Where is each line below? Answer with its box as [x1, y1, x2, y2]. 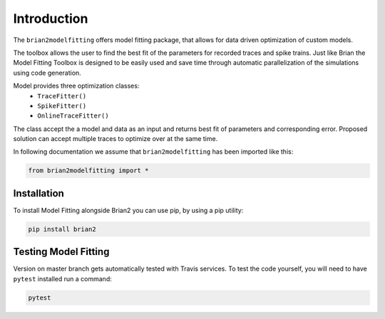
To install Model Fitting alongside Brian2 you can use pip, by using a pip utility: [13, 206, 244, 214]
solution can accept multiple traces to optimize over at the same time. [13, 135, 218, 143]
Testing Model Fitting [13, 246, 110, 258]
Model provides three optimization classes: [13, 82, 140, 90]
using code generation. [13, 68, 81, 77]
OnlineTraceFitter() [37, 112, 110, 120]
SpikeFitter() [37, 102, 87, 110]
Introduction [13, 11, 88, 26]
